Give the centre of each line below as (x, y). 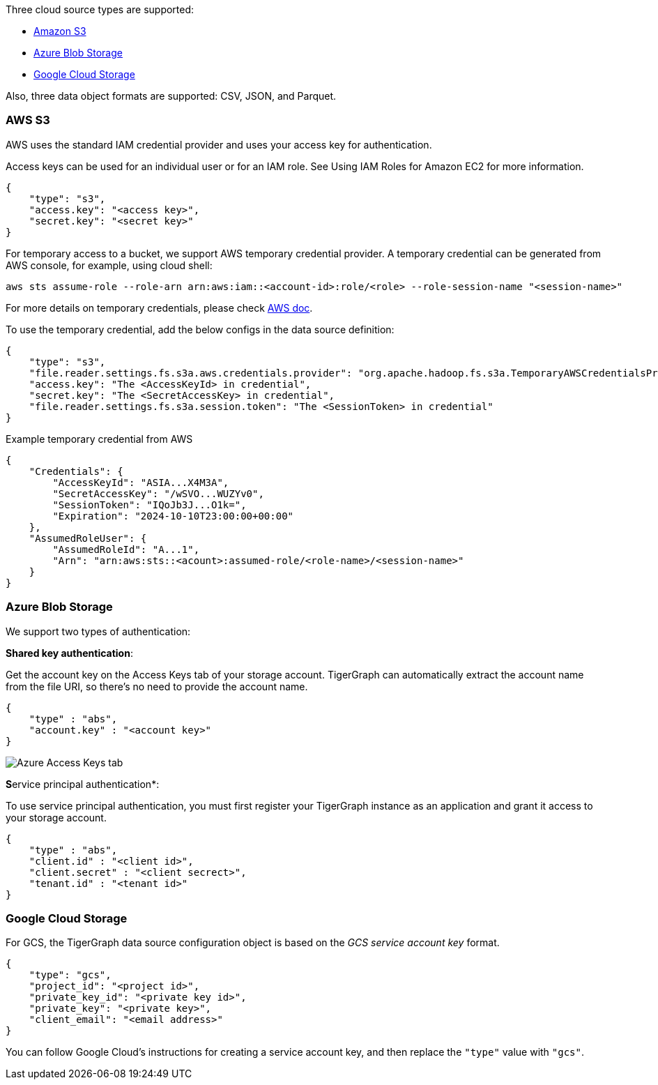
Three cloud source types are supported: (100, 9)
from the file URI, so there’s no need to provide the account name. (157, 686)
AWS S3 (28, 120)
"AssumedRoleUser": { (88, 538)
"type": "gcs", (70, 975)
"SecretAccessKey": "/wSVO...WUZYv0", (158, 493)
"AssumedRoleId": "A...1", (126, 549)
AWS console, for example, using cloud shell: (109, 265)
